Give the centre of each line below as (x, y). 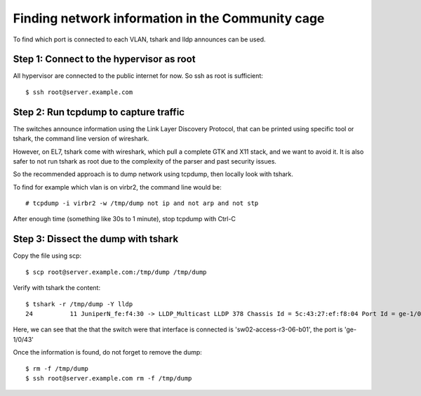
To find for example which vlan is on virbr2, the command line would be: (118, 187)
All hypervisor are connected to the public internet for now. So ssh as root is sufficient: (138, 76)
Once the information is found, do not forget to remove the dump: (108, 352)
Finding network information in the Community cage (169, 18)
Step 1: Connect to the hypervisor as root (104, 59)
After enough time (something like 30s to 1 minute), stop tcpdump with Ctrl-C (125, 219)
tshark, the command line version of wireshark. (81, 139)
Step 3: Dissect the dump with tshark (96, 239)
